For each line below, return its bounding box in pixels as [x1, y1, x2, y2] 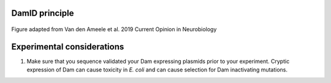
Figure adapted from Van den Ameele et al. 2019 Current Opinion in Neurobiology [11, 26, 217, 33]
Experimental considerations [11, 41, 124, 52]
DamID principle [11, 8, 74, 18]
